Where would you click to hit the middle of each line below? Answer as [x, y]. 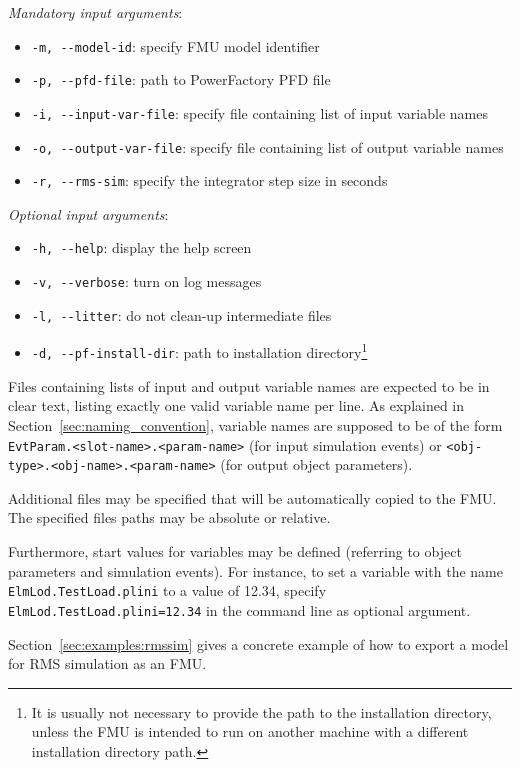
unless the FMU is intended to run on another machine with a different [250, 731]
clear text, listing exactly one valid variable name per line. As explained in [236, 405]
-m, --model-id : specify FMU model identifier [175, 45]
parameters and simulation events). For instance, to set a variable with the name [255, 570]
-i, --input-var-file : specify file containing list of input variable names [259, 112]
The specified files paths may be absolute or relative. [169, 517]
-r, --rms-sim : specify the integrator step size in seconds [209, 180]
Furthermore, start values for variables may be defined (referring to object [235, 551]
